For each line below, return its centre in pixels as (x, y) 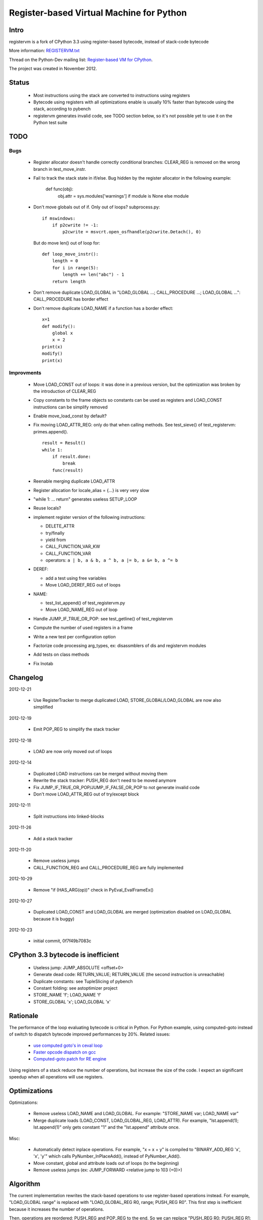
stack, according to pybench (62, 109)
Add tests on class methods (61, 654)
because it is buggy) (54, 919)
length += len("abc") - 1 (93, 275)
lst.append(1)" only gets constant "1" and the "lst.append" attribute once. (107, 1127)
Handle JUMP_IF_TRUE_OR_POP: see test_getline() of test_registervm (103, 619)
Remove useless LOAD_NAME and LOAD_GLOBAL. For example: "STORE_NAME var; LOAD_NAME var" (136, 1114)
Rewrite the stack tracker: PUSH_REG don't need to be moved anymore (105, 780)
